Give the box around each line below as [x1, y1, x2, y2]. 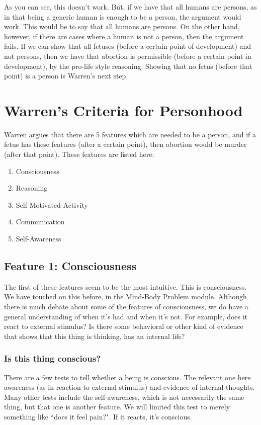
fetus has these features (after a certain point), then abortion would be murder [4, 139, 247, 149]
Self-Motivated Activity [16, 199, 88, 210]
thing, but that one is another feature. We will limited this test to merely [4, 401, 230, 412]
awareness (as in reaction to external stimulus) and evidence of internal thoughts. [4, 382, 255, 392]
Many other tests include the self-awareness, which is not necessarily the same [4, 391, 244, 402]
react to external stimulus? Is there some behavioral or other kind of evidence [4, 321, 243, 331]
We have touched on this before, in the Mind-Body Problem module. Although [4, 291, 247, 302]
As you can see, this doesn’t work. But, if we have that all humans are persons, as [4, 2, 257, 12]
